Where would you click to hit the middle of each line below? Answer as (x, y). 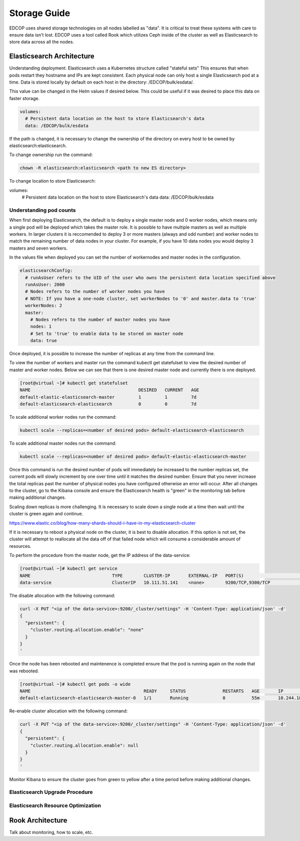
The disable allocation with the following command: (62, 595)
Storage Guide (40, 13)
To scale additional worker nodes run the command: (63, 417)
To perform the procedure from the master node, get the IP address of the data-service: (100, 555)
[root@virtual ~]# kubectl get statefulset (74, 383)
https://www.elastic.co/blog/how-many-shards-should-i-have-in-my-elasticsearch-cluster (102, 523)
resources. (20, 546)
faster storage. (24, 98)
